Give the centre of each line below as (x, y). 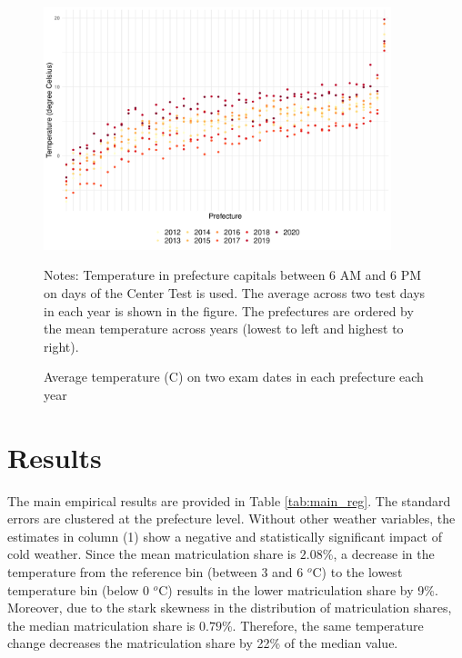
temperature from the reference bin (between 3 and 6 (156, 572)
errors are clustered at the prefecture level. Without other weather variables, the (231, 518)
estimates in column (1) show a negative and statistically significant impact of (225, 536)
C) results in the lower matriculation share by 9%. (298, 589)
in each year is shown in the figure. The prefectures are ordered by (229, 310)
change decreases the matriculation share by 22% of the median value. (203, 643)
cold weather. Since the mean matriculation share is (152, 554)
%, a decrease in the (378, 554)
